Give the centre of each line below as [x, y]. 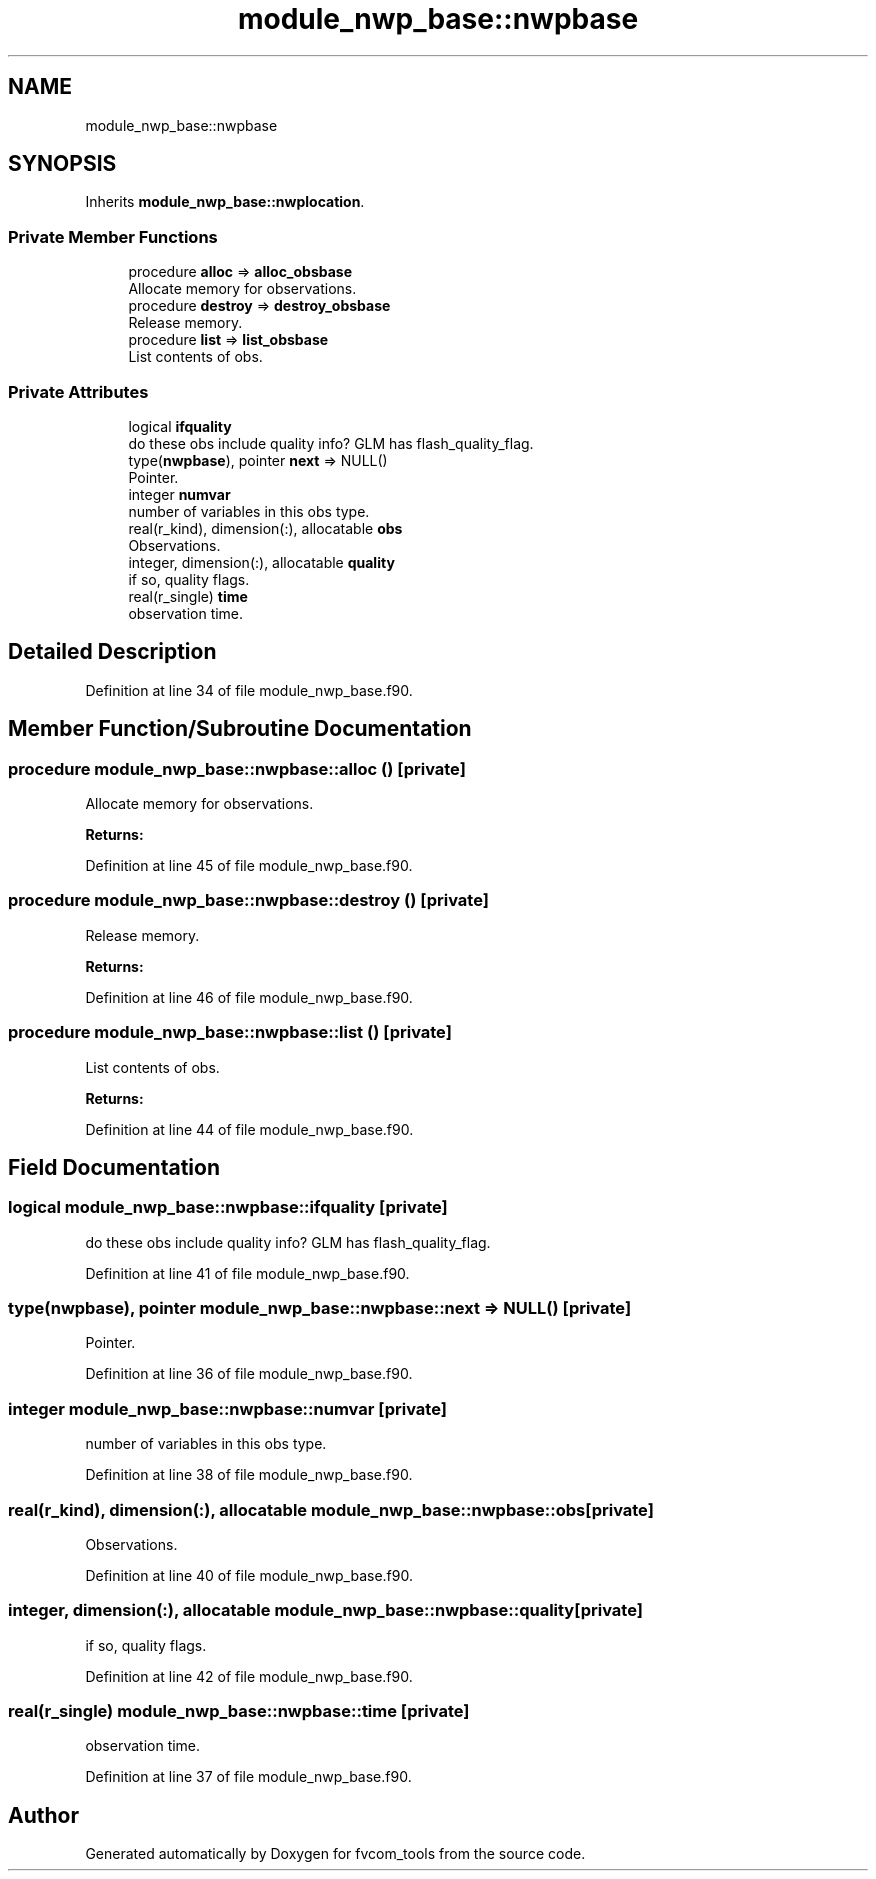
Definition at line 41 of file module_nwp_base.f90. [247, 1273]
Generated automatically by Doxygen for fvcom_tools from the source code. [335, 1854]
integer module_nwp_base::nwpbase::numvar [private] [227, 1408]
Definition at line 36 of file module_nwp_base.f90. [249, 1374]
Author [43, 1815]
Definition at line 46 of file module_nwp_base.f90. [249, 997]
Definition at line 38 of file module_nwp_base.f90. [249, 1475]
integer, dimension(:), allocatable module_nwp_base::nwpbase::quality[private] [325, 1610]
